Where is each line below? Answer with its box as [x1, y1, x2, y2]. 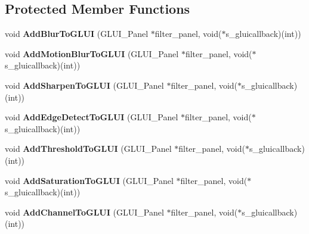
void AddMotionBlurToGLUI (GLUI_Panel [5, 47, 179, 60]
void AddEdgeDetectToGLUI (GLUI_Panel [5, 111, 178, 123]
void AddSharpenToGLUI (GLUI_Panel [5, 79, 164, 91]
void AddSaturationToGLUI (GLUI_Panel [5, 174, 174, 186]
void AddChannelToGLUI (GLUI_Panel [5, 205, 164, 218]
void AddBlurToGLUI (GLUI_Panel [5, 27, 149, 40]
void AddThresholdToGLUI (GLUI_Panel [5, 142, 172, 155]
